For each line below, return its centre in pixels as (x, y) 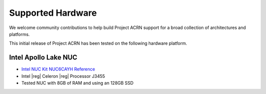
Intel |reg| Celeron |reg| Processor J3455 (63, 76)
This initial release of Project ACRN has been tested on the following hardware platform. (98, 43)
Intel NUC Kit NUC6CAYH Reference (58, 69)
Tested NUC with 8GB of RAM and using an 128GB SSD (78, 83)
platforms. (19, 34)
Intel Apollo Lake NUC (43, 57)
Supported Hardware (53, 13)
